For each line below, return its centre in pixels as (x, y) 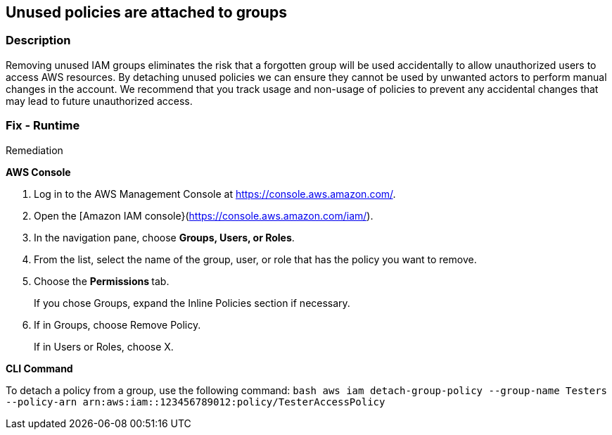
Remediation (34, 150)
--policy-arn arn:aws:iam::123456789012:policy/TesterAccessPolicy (196, 402)
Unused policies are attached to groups (146, 12)
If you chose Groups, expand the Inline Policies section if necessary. (192, 303)
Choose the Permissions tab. (102, 281)
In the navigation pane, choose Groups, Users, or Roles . (164, 237)
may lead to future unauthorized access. (99, 101)
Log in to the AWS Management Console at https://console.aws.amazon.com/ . (215, 194)
